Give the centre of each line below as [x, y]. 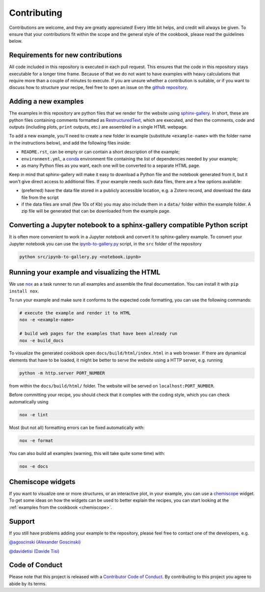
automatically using [29, 402]
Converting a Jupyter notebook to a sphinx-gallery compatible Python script [128, 225]
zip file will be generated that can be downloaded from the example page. [96, 211]
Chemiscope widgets [42, 482]
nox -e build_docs [41, 340]
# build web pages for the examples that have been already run [98, 334]
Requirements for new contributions [66, 55]
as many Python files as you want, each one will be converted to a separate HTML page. [111, 166]
